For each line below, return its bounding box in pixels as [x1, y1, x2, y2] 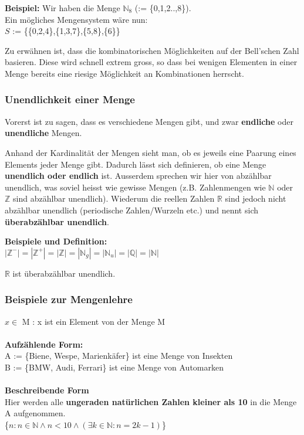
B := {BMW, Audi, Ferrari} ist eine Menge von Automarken [5, 361, 224, 373]
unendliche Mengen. [5, 127, 82, 139]
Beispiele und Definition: [5, 235, 107, 247]
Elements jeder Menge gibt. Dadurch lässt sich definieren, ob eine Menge [5, 158, 266, 170]
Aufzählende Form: [5, 338, 83, 350]
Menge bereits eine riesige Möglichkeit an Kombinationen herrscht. [5, 67, 244, 79]
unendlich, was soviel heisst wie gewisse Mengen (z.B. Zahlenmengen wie [5, 181, 266, 193]
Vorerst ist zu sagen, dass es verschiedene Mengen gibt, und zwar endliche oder [5, 115, 293, 127]
